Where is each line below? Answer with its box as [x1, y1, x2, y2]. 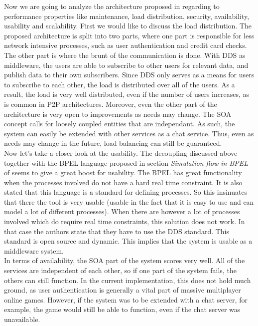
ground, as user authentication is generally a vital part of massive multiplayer [4, 285, 241, 295]
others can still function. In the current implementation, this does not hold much [4, 275, 251, 285]
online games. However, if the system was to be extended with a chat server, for [4, 294, 248, 305]
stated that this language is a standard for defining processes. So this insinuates [4, 187, 248, 197]
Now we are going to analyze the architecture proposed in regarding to [4, 1, 220, 11]
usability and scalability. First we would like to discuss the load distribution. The [4, 20, 252, 31]
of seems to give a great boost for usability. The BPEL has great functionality [4, 167, 242, 178]
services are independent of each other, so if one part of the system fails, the [4, 265, 237, 276]
